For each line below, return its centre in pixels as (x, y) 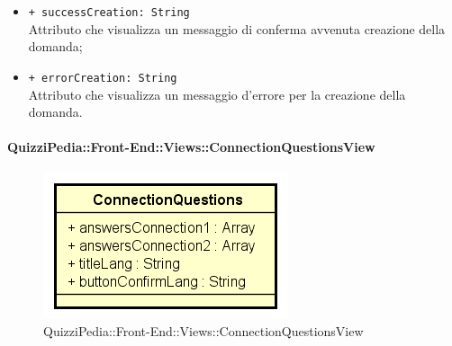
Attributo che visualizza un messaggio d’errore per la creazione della (217, 94)
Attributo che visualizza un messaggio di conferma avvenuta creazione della (237, 28)
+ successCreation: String (109, 13)
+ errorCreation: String (103, 78)
